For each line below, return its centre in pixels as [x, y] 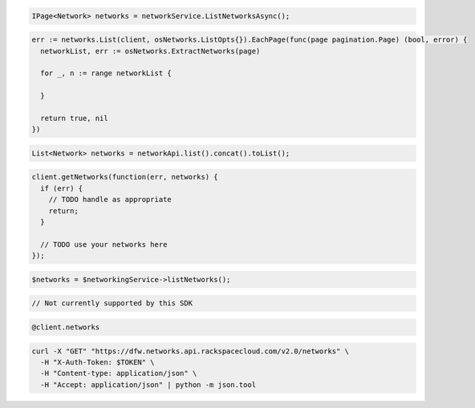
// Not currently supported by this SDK [112, 303]
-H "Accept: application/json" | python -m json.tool [148, 384]
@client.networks [66, 327]
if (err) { [62, 188]
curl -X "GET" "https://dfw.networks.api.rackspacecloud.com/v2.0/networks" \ [190, 351]
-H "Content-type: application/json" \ [119, 374]
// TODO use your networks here [104, 244]
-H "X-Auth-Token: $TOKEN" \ [98, 362]
